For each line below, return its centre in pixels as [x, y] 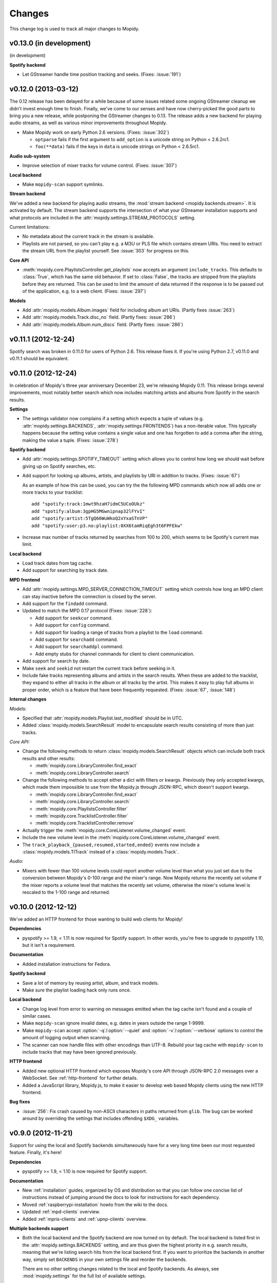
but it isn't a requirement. [49, 945]
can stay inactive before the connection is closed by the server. [89, 596]
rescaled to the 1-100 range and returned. [66, 892]
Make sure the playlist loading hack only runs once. [77, 990]
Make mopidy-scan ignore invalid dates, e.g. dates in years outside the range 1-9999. [114, 1023]
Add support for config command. [73, 625]
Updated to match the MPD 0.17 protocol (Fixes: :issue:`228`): [87, 611]
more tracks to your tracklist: [53, 492]
